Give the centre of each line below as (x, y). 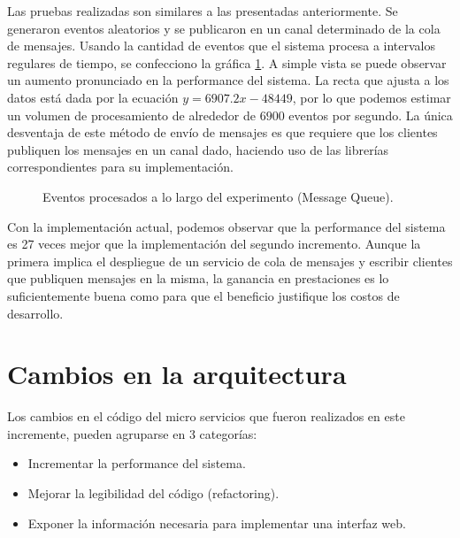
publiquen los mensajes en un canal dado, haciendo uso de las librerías (198, 149)
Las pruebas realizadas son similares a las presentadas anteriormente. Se (203, 11)
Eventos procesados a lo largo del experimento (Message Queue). (218, 196)
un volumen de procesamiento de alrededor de (131, 115)
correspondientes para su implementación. (120, 167)
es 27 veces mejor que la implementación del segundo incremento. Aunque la (214, 244)
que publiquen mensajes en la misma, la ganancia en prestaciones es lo (198, 278)
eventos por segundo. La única (371, 115)
